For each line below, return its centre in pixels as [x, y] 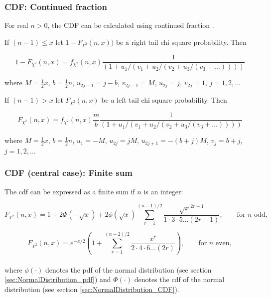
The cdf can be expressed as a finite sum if [70, 191]
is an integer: [163, 191]
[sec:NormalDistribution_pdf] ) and [58, 279]
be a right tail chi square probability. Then [181, 42]
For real [16, 25]
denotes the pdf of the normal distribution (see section [128, 269]
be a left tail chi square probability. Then [164, 99]
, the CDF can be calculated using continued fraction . [131, 25]
